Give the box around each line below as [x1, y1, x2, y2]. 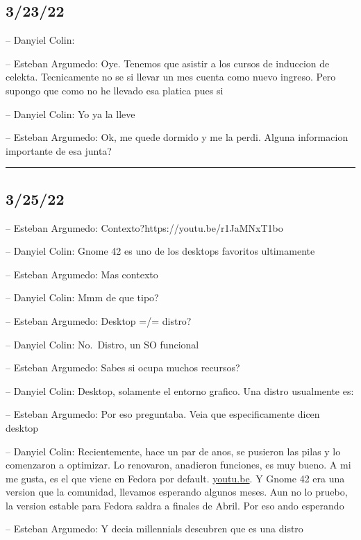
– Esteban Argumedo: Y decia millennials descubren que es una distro [6, 521, 303, 536]
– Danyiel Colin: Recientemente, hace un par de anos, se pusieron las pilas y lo [6, 444, 341, 458]
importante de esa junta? [6, 143, 112, 158]
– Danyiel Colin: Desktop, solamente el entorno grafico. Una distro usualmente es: [6, 383, 354, 398]
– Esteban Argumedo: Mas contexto [6, 267, 158, 281]
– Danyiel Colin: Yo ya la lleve [6, 106, 135, 121]
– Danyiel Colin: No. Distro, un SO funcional [6, 337, 199, 351]
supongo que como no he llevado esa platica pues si [6, 83, 224, 97]
